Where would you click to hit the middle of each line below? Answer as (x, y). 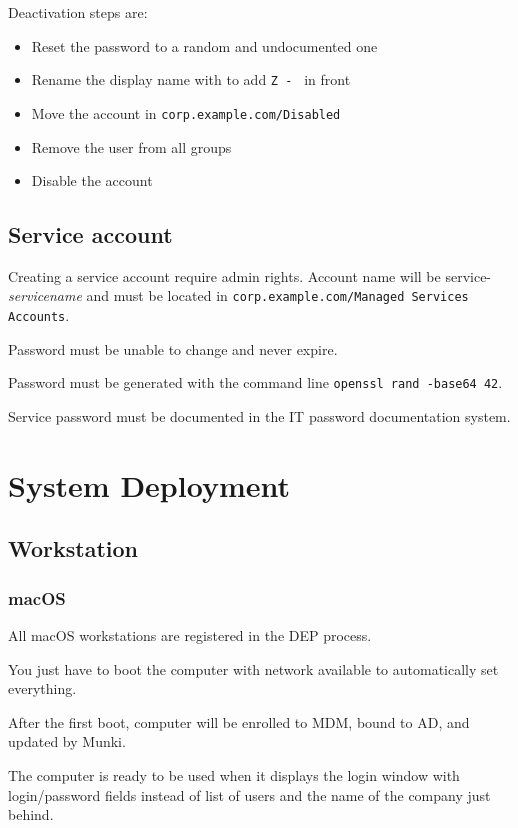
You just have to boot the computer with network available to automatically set (253, 668)
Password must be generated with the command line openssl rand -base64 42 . (255, 382)
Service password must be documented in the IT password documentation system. (259, 416)
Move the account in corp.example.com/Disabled (186, 112)
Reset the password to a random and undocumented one (204, 45)
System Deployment (149, 484)
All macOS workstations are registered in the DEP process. (190, 635)
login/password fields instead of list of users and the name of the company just (249, 794)
